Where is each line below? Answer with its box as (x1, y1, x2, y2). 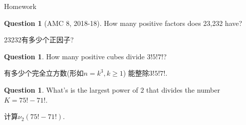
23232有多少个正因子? (4, 34, 74, 45)
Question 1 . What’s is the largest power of (4, 84, 138, 95)
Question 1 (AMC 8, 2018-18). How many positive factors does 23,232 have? (4, 17, 243, 28)
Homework (4, 1, 36, 11)
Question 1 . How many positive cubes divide (4, 51, 145, 61)
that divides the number (146, 84, 220, 95)
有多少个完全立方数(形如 (4, 68, 84, 78)
